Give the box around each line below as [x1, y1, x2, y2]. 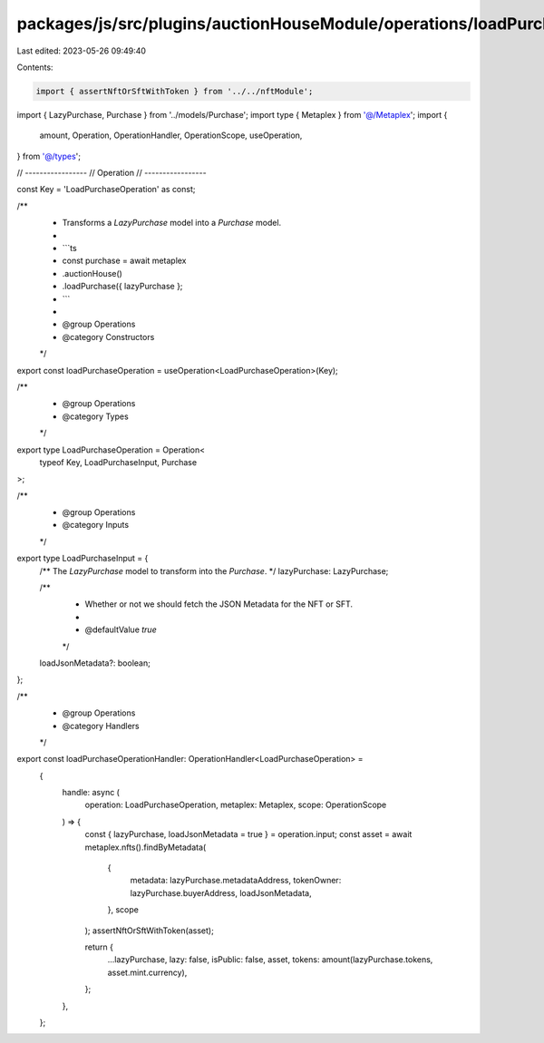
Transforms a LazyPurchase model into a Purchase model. [62, 218, 282, 229]
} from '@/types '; [16, 151, 82, 161]
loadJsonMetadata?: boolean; [39, 658, 151, 668]
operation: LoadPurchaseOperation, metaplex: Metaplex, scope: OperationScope [84, 799, 387, 811]
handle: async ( [62, 787, 120, 798]
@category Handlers [62, 720, 140, 731]
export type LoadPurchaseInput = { [16, 553, 149, 564]
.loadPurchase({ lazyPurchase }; [62, 281, 183, 292]
